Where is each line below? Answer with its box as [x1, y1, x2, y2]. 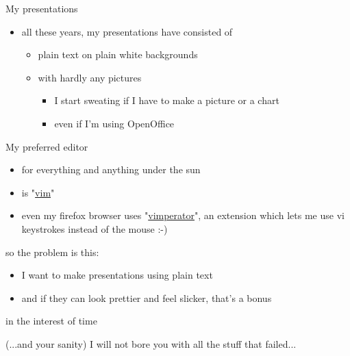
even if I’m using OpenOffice [54, 116, 175, 130]
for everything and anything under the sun [21, 162, 201, 177]
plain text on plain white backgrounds [38, 47, 198, 62]
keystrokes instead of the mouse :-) [21, 221, 168, 236]
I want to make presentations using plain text [21, 268, 213, 282]
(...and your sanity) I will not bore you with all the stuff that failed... [5, 336, 297, 351]
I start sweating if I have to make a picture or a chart [54, 93, 279, 107]
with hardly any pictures [38, 70, 142, 84]
